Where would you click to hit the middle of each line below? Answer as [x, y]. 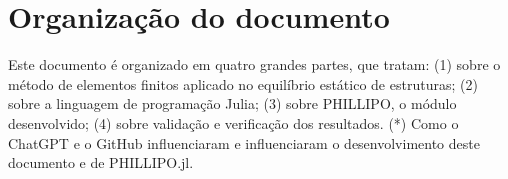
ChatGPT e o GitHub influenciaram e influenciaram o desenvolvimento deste [244, 142]
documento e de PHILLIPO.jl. [101, 162]
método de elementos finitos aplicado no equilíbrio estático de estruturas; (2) [243, 83]
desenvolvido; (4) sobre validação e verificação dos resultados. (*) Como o [233, 122]
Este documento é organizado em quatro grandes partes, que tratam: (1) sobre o [254, 64]
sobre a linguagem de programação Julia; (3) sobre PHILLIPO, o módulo [232, 103]
